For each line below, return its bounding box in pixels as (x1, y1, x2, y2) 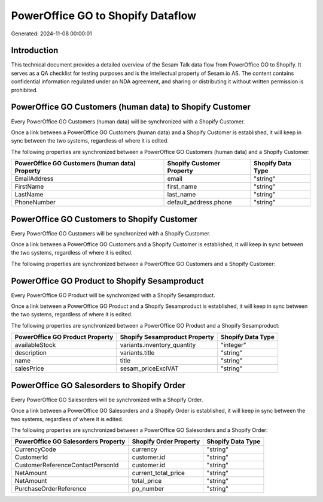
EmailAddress (14, 174, 54, 183)
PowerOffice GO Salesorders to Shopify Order (11, 380, 185, 391)
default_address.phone (167, 198, 233, 207)
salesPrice (14, 364, 44, 373)
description (14, 349, 47, 357)
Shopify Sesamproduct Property (120, 333, 215, 341)
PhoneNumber (14, 198, 56, 207)
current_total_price (132, 469, 185, 477)
